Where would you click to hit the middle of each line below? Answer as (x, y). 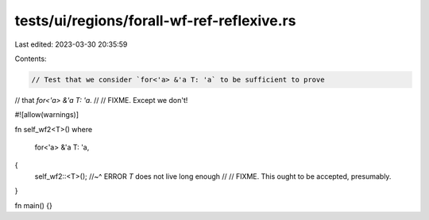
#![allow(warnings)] (47, 115)
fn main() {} (34, 205)
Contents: (31, 59)
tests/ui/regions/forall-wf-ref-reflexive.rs (155, 21)
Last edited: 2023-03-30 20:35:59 (71, 44)
